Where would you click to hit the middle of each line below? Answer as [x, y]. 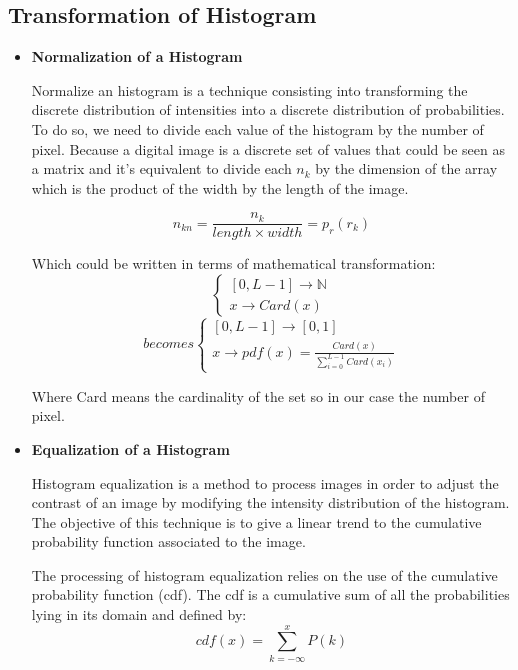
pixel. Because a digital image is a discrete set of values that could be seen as [268, 148]
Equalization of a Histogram [130, 448]
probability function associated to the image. [168, 541]
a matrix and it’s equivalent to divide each [161, 168]
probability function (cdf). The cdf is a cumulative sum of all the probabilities [270, 594]
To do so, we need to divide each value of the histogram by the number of [257, 128]
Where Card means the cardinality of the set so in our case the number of [258, 395]
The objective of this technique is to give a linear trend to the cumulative [256, 521]
